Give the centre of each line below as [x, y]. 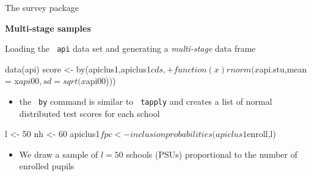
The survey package [42, 7]
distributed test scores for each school [89, 113]
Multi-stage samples [48, 28]
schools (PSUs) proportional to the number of [212, 154]
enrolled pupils [47, 166]
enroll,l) [261, 134]
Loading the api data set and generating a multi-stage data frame [130, 48]
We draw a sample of [59, 154]
